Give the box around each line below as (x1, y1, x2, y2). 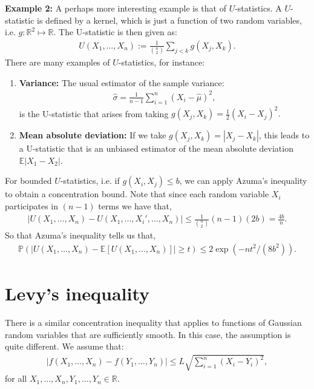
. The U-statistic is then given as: (53, 25, 177, 38)
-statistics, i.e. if (60, 174, 120, 187)
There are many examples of (5, 56, 110, 69)
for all (5, 372, 27, 385)
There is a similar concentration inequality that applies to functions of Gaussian (5, 316, 302, 329)
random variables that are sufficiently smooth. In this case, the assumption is (5, 328, 291, 340)
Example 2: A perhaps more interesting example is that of (5, 2, 226, 14)
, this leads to (258, 129, 310, 141)
